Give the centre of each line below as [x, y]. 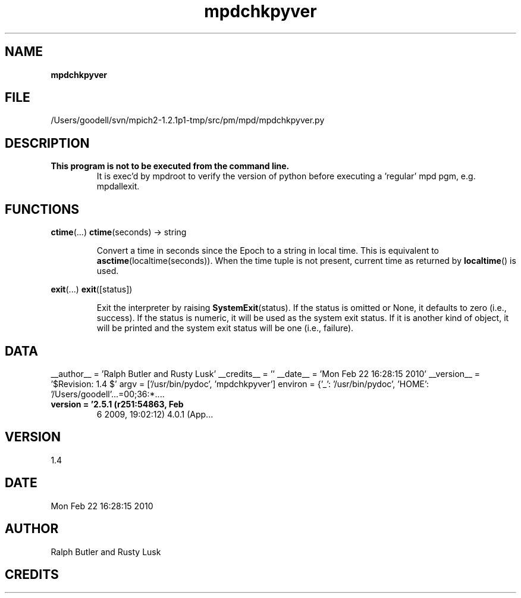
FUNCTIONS [42, 209]
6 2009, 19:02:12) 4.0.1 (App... [155, 414]
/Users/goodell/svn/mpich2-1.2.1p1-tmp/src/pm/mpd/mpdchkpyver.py [188, 120]
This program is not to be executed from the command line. [170, 166]
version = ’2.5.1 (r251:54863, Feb [117, 404]
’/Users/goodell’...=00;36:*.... [108, 394]
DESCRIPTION [47, 143]
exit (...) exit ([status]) [92, 289]
